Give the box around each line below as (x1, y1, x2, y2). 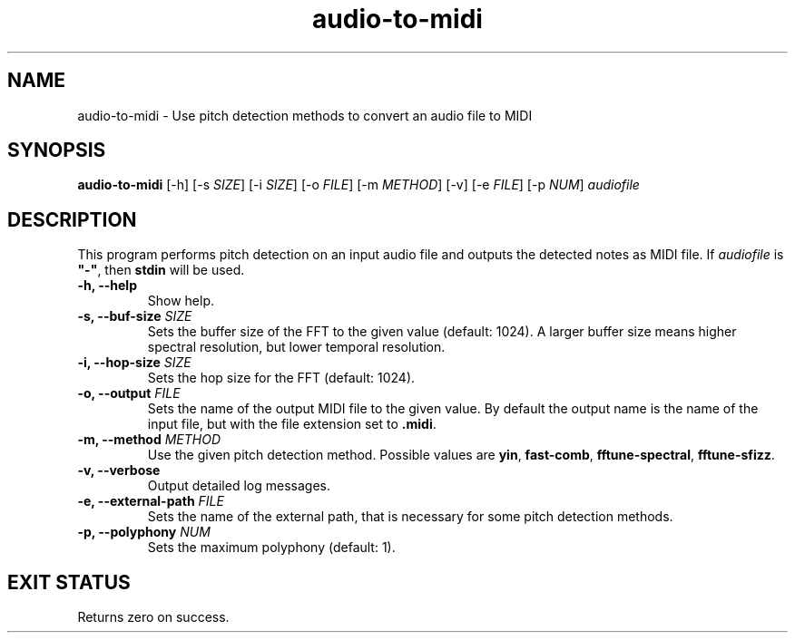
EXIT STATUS (7, 570, 131, 594)
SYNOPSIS (7, 139, 106, 162)
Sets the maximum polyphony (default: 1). (147, 539, 396, 556)
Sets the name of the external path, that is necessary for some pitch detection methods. (147, 509, 673, 525)
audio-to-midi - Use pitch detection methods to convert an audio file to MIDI (77, 107, 533, 123)
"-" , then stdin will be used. (77, 262, 245, 278)
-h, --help (77, 277, 137, 294)
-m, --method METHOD (77, 432, 221, 448)
